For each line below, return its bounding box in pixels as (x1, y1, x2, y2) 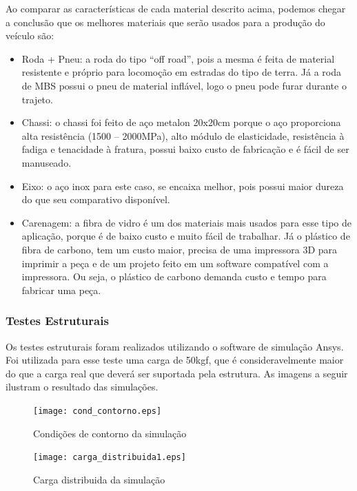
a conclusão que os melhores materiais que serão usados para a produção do (6, 14, 325, 29)
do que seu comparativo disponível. (21, 192, 170, 207)
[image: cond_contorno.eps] (33, 406, 162, 416)
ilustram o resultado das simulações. (6, 379, 159, 394)
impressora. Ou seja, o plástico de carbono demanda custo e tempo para (21, 269, 327, 284)
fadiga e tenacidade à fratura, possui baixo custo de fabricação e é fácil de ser (21, 142, 349, 156)
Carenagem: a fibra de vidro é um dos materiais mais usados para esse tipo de (21, 215, 352, 229)
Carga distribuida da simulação (33, 472, 165, 486)
